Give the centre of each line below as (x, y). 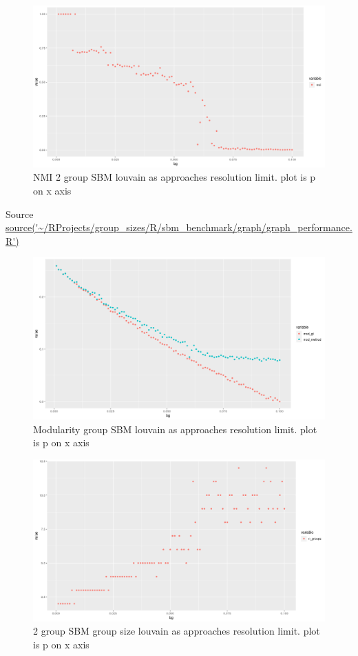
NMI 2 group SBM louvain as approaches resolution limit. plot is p (175, 177)
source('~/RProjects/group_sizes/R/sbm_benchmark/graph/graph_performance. (179, 227)
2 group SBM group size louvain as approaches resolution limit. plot (177, 631)
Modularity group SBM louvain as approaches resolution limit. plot (175, 429)
